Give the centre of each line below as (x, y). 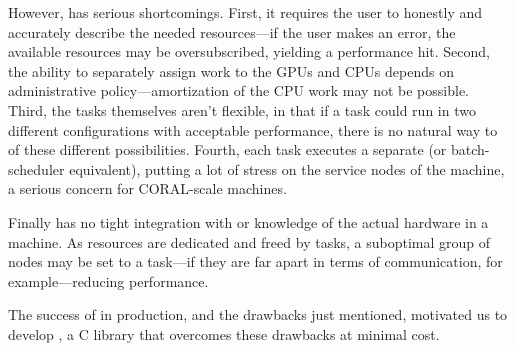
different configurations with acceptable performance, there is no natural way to (253, 129)
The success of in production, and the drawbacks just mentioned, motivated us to (258, 314)
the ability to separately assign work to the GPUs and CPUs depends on (231, 70)
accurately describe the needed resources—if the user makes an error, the (232, 31)
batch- (470, 149)
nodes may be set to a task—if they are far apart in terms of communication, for (255, 261)
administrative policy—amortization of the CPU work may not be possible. (239, 90)
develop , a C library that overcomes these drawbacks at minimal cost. (224, 333)
